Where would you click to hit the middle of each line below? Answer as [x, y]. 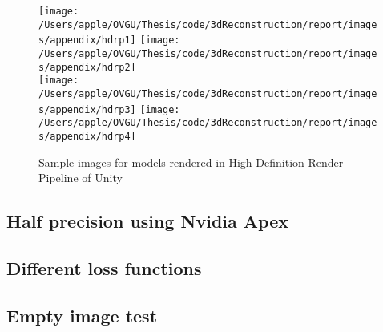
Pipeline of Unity [81, 178]
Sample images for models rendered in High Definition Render [191, 162]
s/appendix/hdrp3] [87, 109]
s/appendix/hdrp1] [87, 40]
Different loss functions [104, 267]
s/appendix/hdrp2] [87, 67]
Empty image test [82, 315]
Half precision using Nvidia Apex [147, 221]
